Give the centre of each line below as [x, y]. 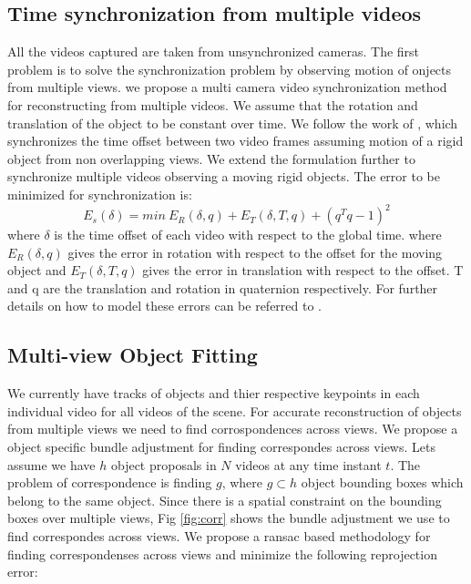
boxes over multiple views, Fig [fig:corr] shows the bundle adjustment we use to [229, 518]
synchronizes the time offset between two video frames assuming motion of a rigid [235, 141]
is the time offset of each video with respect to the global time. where [248, 235]
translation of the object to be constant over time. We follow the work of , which [233, 123]
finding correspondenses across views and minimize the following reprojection [222, 553]
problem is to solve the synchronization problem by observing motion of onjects [230, 69]
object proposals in [164, 464]
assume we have [51, 464]
